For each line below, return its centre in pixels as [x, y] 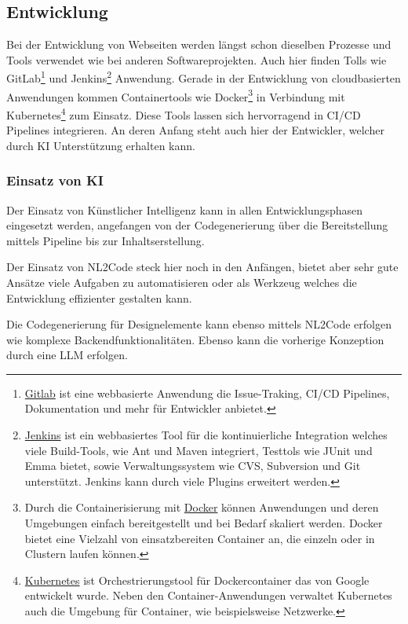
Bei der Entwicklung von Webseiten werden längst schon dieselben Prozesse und [199, 44]
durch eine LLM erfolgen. [67, 355]
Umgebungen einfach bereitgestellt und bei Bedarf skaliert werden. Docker [204, 523]
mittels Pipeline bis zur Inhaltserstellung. [106, 240]
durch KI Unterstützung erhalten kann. [101, 145]
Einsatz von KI [55, 180]
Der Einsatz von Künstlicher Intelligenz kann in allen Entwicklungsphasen [185, 209]
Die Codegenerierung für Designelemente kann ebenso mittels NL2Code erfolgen [199, 324]
